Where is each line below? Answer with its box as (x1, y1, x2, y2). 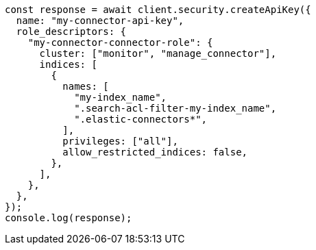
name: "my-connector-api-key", (16, 15, 184, 26)
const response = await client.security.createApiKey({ (5, 4, 311, 15)
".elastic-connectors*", (74, 114, 208, 125)
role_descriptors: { (16, 26, 127, 37)
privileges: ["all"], (62, 136, 178, 147)
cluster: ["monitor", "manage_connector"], (39, 48, 277, 59)
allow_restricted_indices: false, (62, 147, 248, 158)
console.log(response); (5, 212, 132, 223)
